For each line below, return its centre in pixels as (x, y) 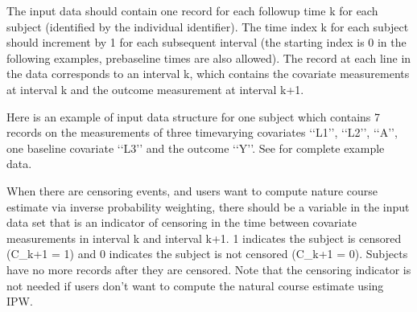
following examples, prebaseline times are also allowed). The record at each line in (209, 57)
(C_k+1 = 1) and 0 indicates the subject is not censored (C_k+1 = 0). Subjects (207, 254)
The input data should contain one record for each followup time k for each (192, 10)
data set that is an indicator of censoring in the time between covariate (182, 222)
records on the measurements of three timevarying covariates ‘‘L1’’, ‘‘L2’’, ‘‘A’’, (202, 132)
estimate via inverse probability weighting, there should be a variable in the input (208, 206)
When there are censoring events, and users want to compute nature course (192, 190)
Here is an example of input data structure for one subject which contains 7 (194, 116)
